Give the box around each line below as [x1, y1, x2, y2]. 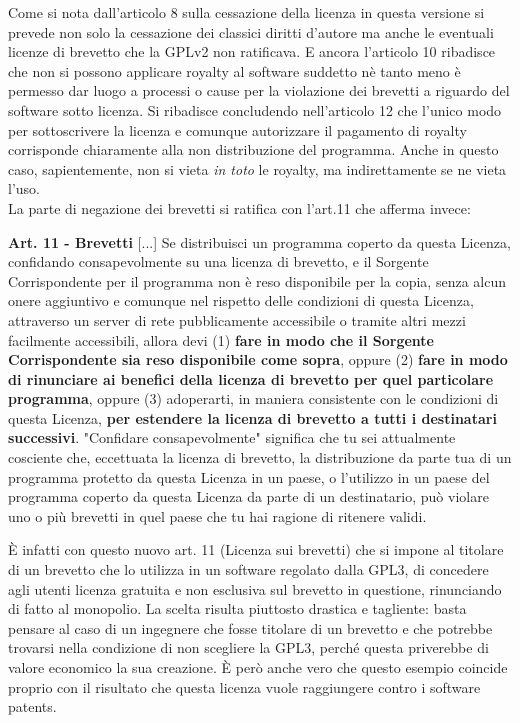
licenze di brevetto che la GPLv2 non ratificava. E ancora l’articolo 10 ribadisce [8, 41, 496, 62]
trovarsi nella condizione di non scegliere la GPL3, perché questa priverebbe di [8, 637, 489, 658]
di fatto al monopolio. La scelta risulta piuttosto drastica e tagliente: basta [8, 598, 467, 619]
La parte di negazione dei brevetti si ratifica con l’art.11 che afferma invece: [8, 197, 471, 218]
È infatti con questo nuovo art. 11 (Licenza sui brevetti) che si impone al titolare [8, 539, 504, 560]
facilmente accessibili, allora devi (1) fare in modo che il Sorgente [8, 329, 434, 350]
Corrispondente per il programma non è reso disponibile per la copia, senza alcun [8, 270, 506, 291]
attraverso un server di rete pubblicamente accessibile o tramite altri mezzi [8, 309, 466, 330]
